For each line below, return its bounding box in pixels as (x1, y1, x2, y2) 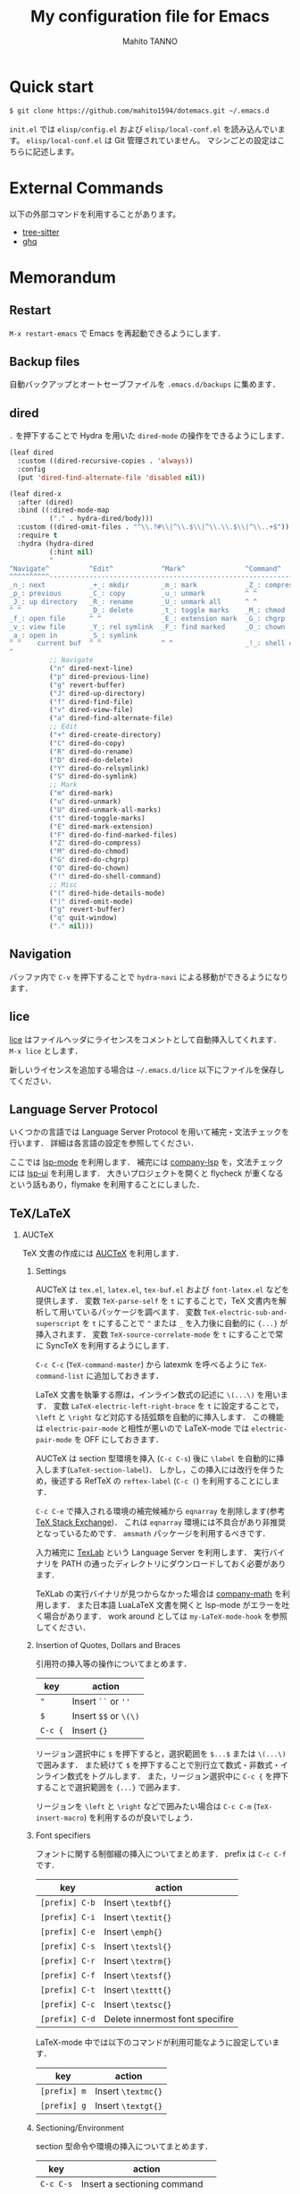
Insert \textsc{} (104, 1998, 172, 2011)
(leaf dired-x (9, 489, 62, 498)
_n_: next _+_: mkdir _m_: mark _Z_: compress (9, 581, 297, 590)
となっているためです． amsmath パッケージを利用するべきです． (35, 1528, 271, 1539)
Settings (35, 1266, 67, 1277)
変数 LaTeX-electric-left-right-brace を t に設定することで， (53, 1400, 284, 1411)
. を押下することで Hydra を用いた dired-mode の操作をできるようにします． (9, 430, 289, 441)
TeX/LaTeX (9, 1205, 71, 1220)
